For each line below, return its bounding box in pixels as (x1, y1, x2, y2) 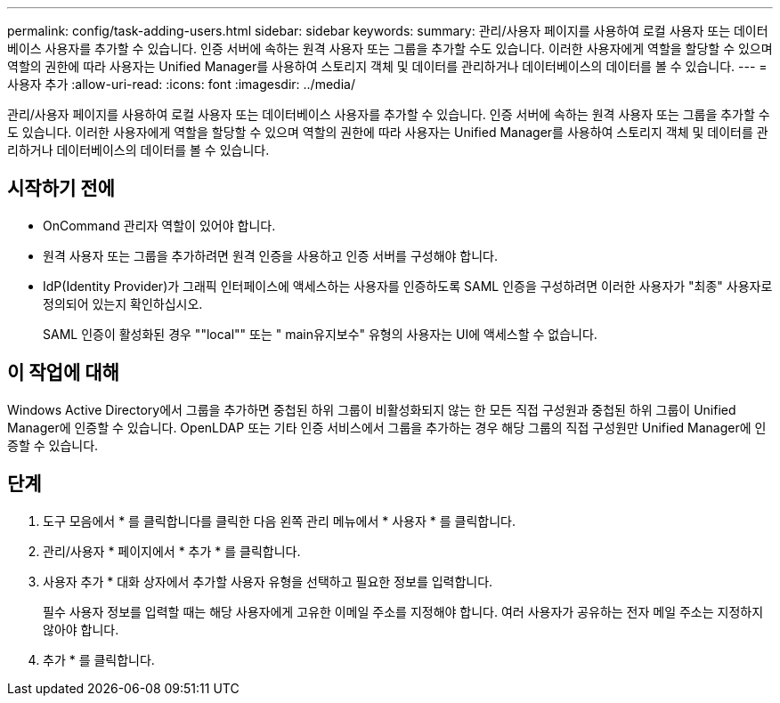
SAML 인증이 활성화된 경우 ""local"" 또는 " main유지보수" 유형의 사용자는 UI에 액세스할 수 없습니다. (43, 326, 597, 342)
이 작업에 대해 (7, 361, 119, 384)
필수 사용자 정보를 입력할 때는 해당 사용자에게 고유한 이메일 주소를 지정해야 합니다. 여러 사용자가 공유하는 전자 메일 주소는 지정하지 (43, 603, 764, 619)
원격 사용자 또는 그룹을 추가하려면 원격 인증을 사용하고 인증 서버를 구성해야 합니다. (43, 247, 499, 263)
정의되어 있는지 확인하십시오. (43, 295, 203, 311)
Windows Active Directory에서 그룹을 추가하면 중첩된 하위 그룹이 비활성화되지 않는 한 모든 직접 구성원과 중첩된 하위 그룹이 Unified (7, 401, 736, 417)
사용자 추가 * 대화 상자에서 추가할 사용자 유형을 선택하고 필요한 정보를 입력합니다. (43, 573, 493, 589)
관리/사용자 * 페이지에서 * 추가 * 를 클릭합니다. (43, 543, 301, 559)
